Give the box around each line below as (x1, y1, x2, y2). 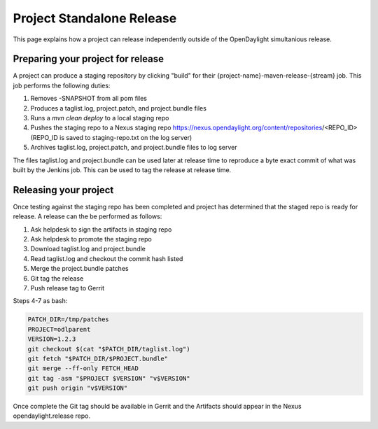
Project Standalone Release (13, 10, 177, 26)
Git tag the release (30, 274, 84, 283)
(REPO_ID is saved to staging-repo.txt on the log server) (30, 133, 192, 141)
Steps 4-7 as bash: (13, 297, 68, 305)
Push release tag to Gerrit (30, 284, 105, 292)
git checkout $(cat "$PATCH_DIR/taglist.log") (27, 345, 190, 353)
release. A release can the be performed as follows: (13, 212, 162, 220)
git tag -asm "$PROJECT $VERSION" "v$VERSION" (27, 374, 190, 382)
